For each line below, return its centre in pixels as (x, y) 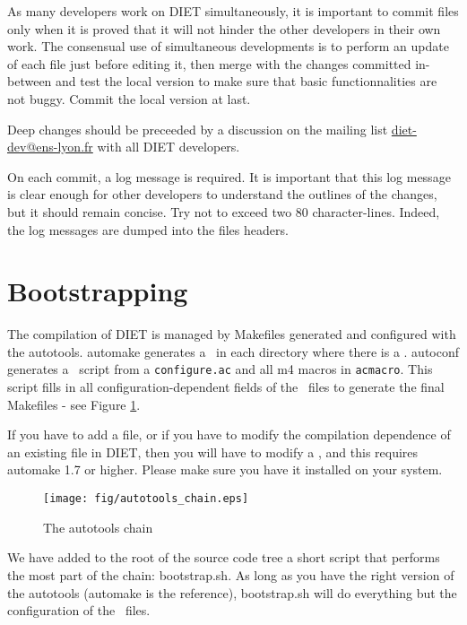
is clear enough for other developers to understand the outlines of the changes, (222, 194)
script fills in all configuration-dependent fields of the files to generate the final (226, 387)
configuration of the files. (79, 610)
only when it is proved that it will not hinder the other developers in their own (224, 28)
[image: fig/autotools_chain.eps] (146, 499)
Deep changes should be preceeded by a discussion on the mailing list (198, 129)
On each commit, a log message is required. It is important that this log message (229, 176)
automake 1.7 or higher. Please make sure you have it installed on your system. (225, 469)
